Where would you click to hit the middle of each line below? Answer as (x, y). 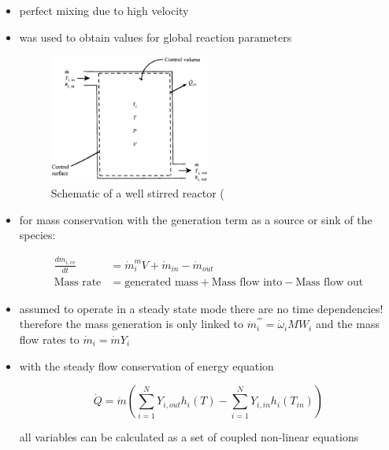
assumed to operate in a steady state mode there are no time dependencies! (201, 308)
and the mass (347, 324)
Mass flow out (330, 282)
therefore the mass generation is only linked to (132, 324)
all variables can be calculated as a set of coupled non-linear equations (189, 437)
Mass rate (78, 282)
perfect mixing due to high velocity (104, 10)
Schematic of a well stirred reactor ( (137, 193)
